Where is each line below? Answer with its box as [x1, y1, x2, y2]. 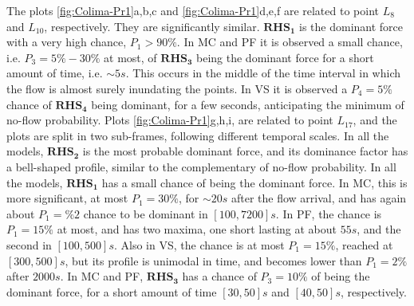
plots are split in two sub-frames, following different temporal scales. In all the [6, 127, 389, 143]
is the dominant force [299, 18, 404, 34]
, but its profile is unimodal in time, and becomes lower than [65, 252, 362, 269]
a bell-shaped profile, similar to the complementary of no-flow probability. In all [6, 158, 396, 175]
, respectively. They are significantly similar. [44, 18, 260, 34]
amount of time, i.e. [6, 65, 103, 81]
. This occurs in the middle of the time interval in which [125, 65, 401, 81]
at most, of [104, 49, 157, 65]
